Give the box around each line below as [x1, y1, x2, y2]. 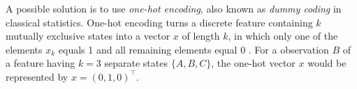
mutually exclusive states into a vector [6, 29, 170, 43]
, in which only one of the [228, 29, 338, 43]
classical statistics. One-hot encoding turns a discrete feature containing [6, 15, 313, 29]
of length [182, 29, 220, 43]
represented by [6, 69, 68, 83]
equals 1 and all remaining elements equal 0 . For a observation [58, 42, 329, 56]
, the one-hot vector [211, 56, 296, 70]
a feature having [6, 56, 75, 70]
